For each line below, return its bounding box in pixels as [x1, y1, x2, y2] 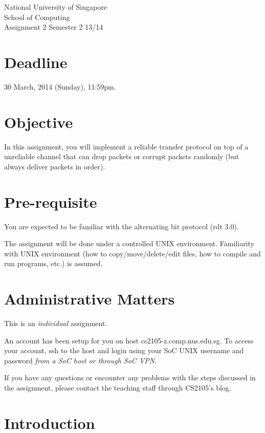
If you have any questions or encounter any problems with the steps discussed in [4, 372, 256, 383]
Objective [4, 111, 73, 132]
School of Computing [4, 11, 70, 22]
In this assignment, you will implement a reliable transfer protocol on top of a [4, 141, 249, 151]
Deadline [4, 51, 68, 72]
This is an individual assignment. [4, 318, 107, 329]
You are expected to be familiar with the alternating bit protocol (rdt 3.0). [4, 221, 239, 231]
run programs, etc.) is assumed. [4, 258, 103, 269]
